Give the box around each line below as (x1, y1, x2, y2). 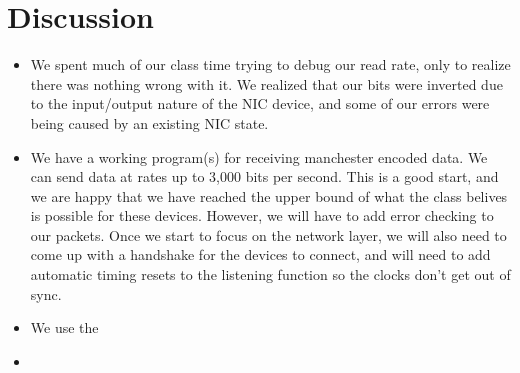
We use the (30, 317, 99, 338)
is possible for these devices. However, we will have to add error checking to (30, 205, 494, 226)
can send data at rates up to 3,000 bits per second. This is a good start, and (30, 166, 499, 187)
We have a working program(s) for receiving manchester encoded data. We (30, 146, 488, 167)
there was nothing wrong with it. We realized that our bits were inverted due (30, 73, 503, 94)
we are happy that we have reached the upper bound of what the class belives (30, 185, 508, 206)
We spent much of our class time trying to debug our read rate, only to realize (30, 54, 511, 75)
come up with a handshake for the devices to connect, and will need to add (30, 244, 491, 265)
